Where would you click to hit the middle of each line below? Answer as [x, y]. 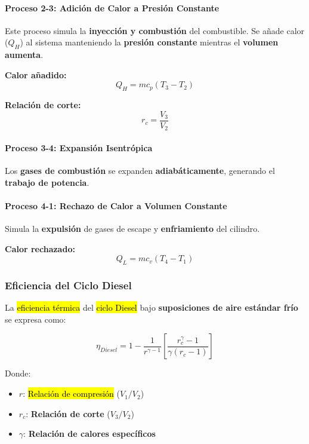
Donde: [18, 373]
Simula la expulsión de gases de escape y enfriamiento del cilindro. [132, 229]
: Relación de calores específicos [89, 434]
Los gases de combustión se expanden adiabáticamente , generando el [140, 171]
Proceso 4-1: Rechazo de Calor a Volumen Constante [116, 205]
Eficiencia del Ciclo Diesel [68, 285]
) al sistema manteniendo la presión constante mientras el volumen [149, 42]
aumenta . [24, 55]
